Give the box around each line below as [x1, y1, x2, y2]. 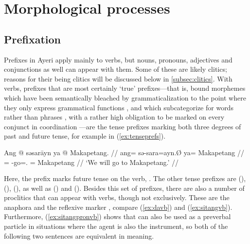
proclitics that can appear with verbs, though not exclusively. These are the [4, 192, 230, 203]
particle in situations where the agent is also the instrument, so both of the [4, 221, 228, 231]
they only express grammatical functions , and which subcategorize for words [4, 102, 233, 112]
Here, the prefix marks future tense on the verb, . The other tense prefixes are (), [4, 173, 246, 183]
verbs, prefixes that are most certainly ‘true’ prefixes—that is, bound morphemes [4, 83, 246, 93]
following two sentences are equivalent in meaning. [4, 230, 154, 241]
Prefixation [4, 31, 61, 46]
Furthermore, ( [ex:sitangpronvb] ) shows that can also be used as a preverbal [4, 211, 231, 222]
